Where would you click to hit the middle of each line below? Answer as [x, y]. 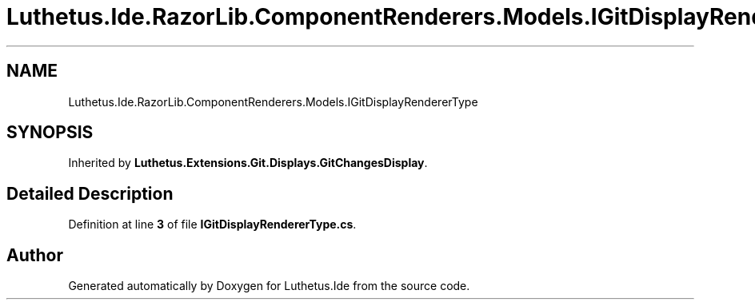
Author [35, 255]
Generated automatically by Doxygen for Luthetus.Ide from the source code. [269, 286]
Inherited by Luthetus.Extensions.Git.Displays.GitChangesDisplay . [248, 163]
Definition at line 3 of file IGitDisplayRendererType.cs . [212, 225]
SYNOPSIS [50, 133]
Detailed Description [90, 193]
